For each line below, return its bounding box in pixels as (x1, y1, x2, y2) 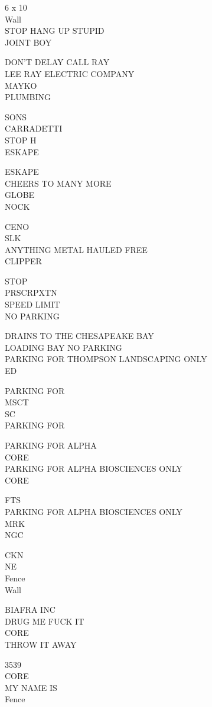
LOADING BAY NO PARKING (5, 341, 122, 353)
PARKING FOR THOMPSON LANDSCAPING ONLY (5, 353, 207, 365)
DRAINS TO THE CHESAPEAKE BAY (5, 329, 154, 342)
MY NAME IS (5, 681, 57, 693)
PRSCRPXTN (5, 286, 57, 299)
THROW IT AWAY (5, 638, 77, 650)
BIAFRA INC (5, 603, 56, 616)
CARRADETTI (5, 122, 63, 135)
